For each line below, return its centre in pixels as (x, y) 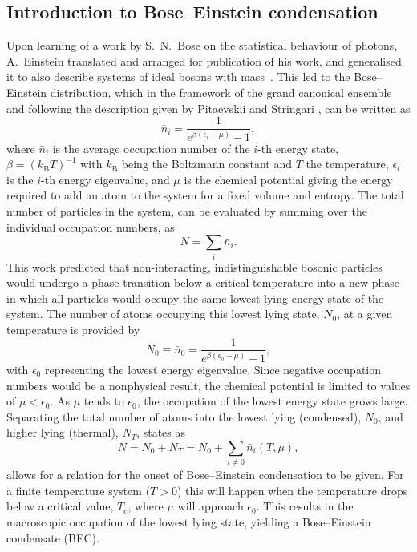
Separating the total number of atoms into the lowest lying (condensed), (184, 416)
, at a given (365, 314)
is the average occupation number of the (151, 148)
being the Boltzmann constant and (207, 164)
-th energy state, (298, 148)
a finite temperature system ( (79, 490)
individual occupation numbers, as (91, 226)
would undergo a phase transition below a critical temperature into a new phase (203, 282)
